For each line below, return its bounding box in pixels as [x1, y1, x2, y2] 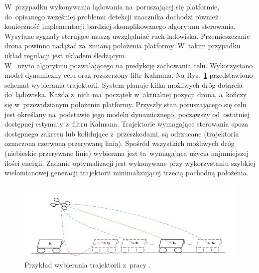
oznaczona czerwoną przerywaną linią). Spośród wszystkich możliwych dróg [4, 138, 235, 148]
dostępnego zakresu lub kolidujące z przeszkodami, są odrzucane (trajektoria [4, 128, 239, 138]
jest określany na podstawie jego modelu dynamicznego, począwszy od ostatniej [4, 109, 250, 119]
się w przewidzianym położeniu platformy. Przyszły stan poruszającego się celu [4, 99, 247, 109]
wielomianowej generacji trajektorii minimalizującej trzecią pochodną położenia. [4, 167, 249, 178]
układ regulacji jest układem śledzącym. [4, 50, 127, 60]
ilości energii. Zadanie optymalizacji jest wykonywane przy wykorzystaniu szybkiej [4, 157, 256, 168]
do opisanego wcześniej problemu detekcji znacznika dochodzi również [4, 11, 219, 21]
